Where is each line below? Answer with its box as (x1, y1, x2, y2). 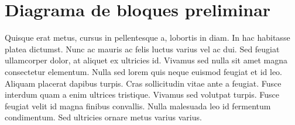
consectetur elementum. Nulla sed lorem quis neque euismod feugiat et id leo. (5, 65, 283, 77)
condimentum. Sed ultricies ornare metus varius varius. (5, 111, 202, 123)
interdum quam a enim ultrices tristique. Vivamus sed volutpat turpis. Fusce (5, 88, 280, 101)
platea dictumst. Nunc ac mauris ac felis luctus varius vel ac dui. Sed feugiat (5, 42, 280, 55)
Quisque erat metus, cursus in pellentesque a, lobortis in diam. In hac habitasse (5, 31, 290, 44)
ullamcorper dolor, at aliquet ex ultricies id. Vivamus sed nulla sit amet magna (5, 54, 288, 66)
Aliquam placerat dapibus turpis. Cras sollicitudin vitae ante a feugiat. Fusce (5, 77, 282, 89)
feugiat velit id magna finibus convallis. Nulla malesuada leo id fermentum (5, 99, 271, 112)
